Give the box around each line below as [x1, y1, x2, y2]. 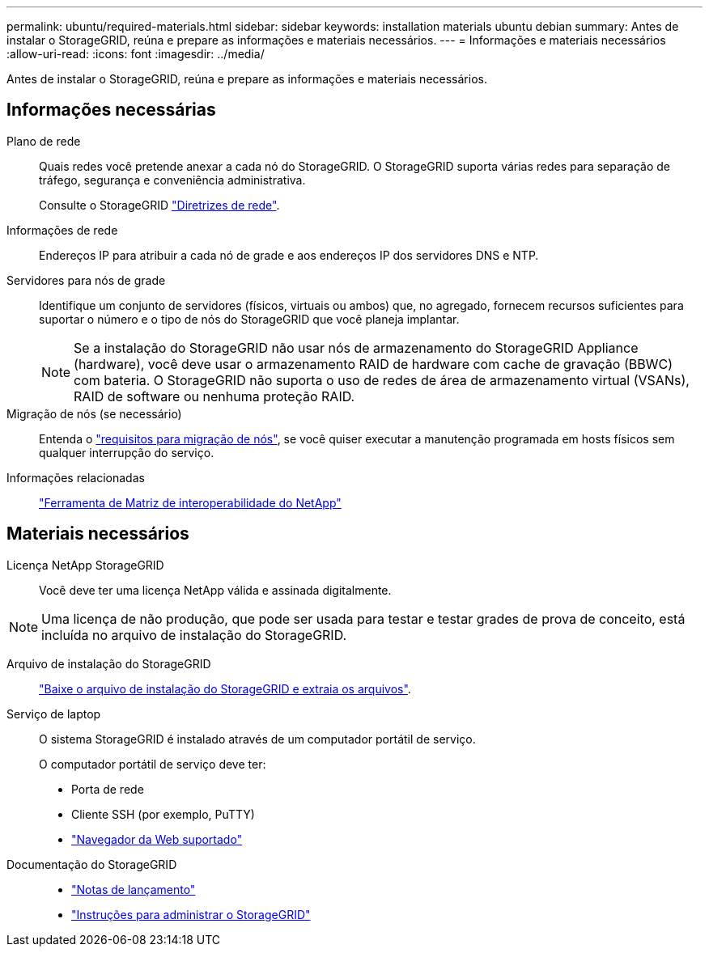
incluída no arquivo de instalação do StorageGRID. [41, 626, 347, 643]
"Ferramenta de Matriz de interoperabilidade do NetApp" [39, 495, 342, 510]
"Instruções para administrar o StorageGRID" [71, 907, 311, 921]
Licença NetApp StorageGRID [6, 557, 164, 572]
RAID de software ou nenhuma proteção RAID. [74, 388, 355, 404]
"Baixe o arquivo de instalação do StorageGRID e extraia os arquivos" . [39, 681, 411, 696]
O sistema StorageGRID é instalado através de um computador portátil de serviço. [39, 731, 476, 746]
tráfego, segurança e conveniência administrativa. [39, 172, 306, 187]
